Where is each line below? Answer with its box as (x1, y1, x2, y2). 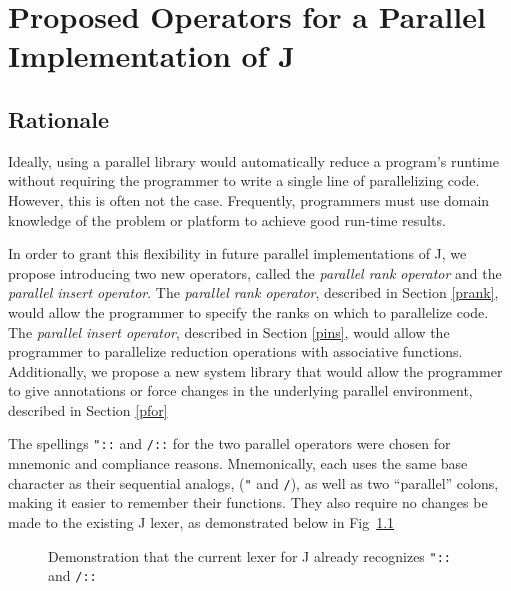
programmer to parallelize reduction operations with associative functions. (8, 341, 463, 362)
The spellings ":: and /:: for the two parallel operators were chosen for (8, 433, 451, 454)
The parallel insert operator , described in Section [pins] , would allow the (8, 321, 450, 342)
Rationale (8, 103, 109, 134)
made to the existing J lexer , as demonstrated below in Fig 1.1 (8, 511, 395, 532)
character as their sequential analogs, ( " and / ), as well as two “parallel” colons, (8, 472, 499, 493)
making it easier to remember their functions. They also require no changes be (8, 492, 488, 513)
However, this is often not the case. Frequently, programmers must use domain (8, 189, 490, 210)
